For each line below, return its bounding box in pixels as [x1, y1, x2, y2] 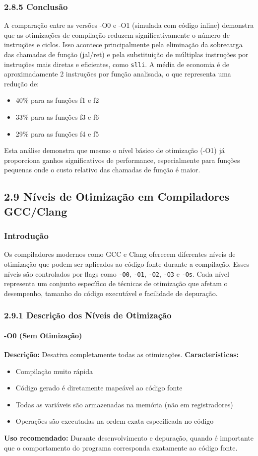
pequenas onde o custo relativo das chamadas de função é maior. [4, 164, 200, 175]
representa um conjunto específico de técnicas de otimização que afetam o [4, 278, 228, 289]
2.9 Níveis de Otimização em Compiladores [4, 189, 230, 204]
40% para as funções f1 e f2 [15, 95, 99, 105]
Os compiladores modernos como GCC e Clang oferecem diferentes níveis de [4, 249, 236, 259]
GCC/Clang [4, 203, 67, 219]
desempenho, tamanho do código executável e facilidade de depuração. [4, 288, 218, 298]
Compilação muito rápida [15, 366, 93, 376]
